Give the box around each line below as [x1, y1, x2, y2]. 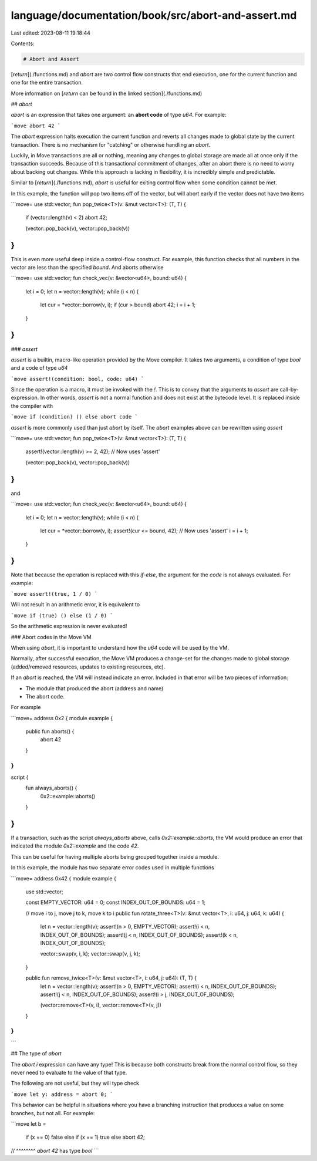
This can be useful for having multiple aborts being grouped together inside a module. [11, 853, 220, 860]
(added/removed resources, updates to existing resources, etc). [11, 663, 166, 670]
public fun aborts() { [25, 728, 75, 735]
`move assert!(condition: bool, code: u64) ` [11, 376, 144, 382]
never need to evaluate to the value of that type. [11, 1069, 127, 1076]
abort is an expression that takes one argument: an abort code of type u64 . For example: [11, 112, 227, 119]
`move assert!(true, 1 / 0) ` [11, 590, 98, 597]
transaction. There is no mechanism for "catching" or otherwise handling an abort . [11, 141, 211, 148]
